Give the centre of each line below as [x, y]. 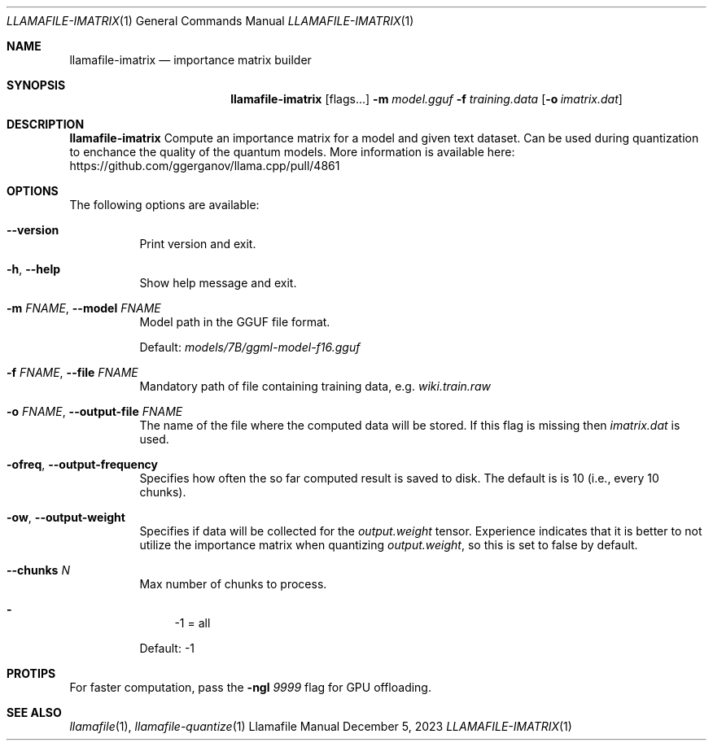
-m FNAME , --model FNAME [84, 308]
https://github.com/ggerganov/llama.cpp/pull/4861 [205, 166]
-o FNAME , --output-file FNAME [95, 411]
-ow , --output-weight [66, 517]
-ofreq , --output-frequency [83, 464]
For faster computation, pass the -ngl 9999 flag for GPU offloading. [250, 687]
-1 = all [192, 623]
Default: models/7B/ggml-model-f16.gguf [250, 347]
